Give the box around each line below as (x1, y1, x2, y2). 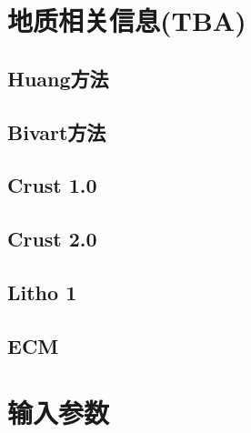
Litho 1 (7, 277, 77, 306)
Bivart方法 (7, 117, 106, 146)
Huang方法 (7, 64, 109, 92)
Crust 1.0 (7, 171, 97, 199)
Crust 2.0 (7, 225, 97, 253)
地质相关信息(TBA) (7, 2, 246, 39)
